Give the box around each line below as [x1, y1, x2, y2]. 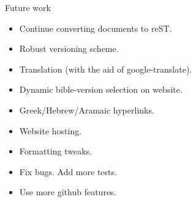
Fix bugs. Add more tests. [19, 165, 117, 178]
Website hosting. [19, 124, 82, 137]
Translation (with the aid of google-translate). [19, 62, 192, 75]
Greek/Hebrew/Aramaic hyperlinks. [19, 103, 154, 116]
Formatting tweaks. [19, 145, 92, 157]
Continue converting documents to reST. [19, 21, 172, 34]
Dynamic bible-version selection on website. [19, 83, 183, 96]
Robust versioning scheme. [19, 42, 119, 55]
